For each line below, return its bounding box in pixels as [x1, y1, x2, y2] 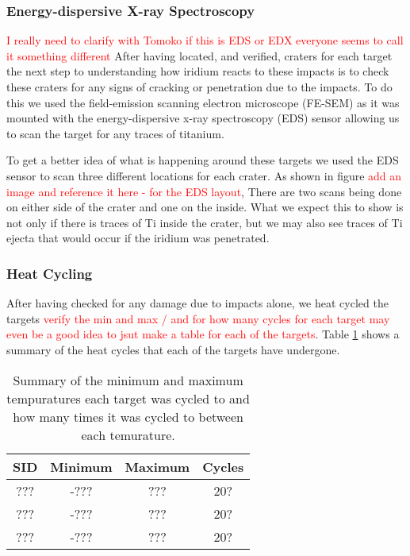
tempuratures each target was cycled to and [6, 388, 250, 407]
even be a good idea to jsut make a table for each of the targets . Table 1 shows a [6, 326, 400, 342]
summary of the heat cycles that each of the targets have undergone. [6, 341, 340, 357]
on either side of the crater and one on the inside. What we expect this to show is [6, 199, 404, 215]
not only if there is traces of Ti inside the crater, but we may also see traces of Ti [6, 214, 403, 230]
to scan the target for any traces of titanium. [6, 125, 224, 141]
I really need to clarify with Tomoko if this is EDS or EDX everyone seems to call [6, 32, 404, 48]
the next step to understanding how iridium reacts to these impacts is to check [6, 63, 389, 79]
